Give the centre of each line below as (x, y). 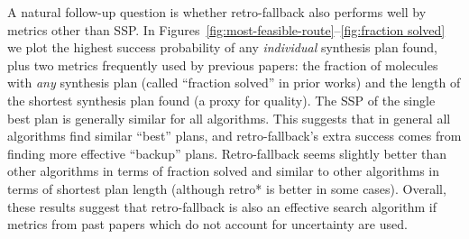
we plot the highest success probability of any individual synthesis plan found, (222, 47)
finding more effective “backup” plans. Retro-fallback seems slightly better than (227, 153)
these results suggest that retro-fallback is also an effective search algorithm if (222, 206)
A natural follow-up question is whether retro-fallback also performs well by (217, 12)
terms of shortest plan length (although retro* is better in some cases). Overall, (227, 188)
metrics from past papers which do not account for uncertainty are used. (207, 224)
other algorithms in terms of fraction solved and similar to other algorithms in (224, 171)
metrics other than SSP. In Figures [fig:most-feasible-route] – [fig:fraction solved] (226, 29)
